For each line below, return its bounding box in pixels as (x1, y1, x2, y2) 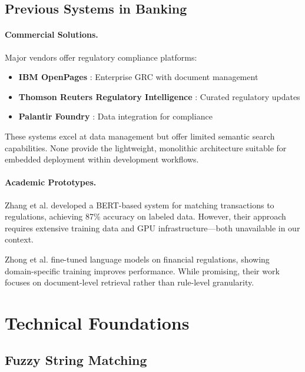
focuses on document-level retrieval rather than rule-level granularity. (5, 276, 254, 288)
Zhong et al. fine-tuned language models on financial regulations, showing (5, 253, 270, 265)
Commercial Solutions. (5, 28, 98, 41)
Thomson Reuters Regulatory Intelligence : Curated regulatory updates (18, 90, 300, 102)
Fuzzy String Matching (5, 351, 147, 369)
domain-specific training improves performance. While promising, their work (5, 264, 280, 277)
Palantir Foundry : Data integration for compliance (18, 110, 213, 122)
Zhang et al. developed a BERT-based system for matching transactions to (5, 198, 274, 211)
